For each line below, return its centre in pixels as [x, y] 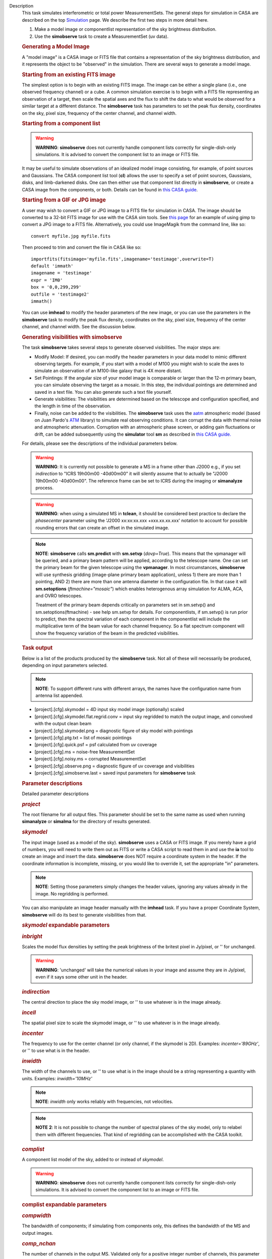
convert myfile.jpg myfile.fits [71, 236]
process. [45, 488]
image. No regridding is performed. [72, 893]
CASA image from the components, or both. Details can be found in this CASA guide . [110, 189]
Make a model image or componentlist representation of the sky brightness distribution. [125, 29]
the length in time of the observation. [73, 406]
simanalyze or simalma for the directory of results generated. [86, 821]
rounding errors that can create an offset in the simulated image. [103, 528]
